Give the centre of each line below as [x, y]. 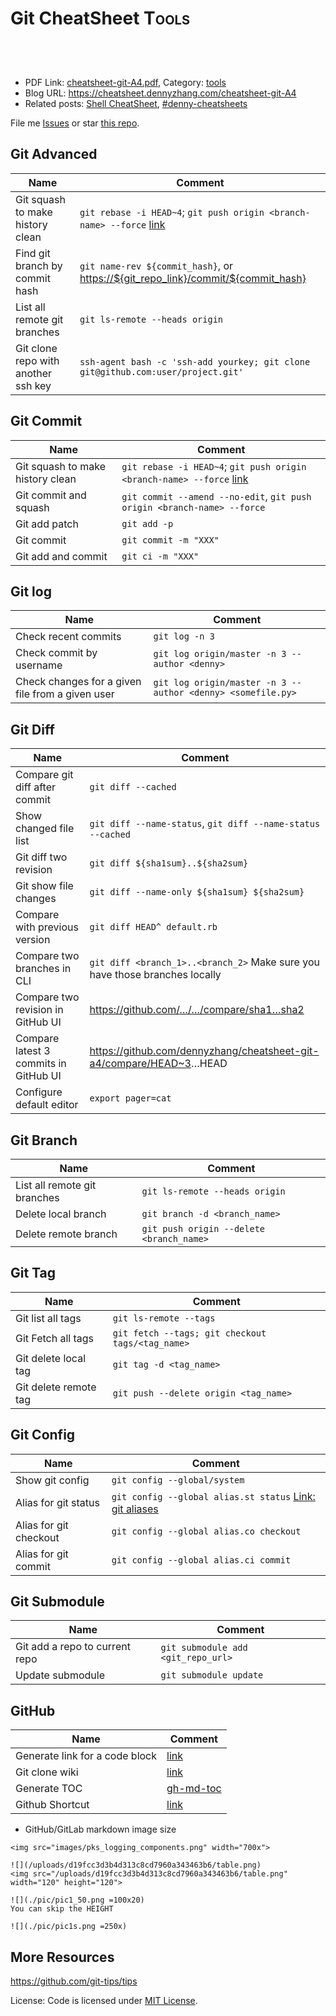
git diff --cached [133, 787]
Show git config [52, 1480]
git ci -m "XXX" [160, 556]
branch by [39, 265]
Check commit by [56, 653]
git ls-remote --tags [164, 1318]
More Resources [62, 1957]
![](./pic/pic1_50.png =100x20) [77, 1900]
